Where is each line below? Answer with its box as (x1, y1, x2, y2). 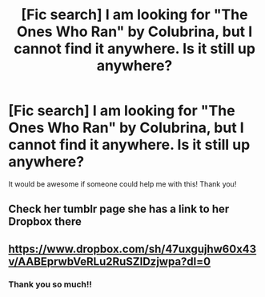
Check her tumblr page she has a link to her (8, 203, 230, 216)
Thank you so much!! (8, 279, 92, 290)
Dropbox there (8, 215, 82, 229)
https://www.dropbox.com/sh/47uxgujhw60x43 (8, 242, 257, 255)
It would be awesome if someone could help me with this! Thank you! (8, 179, 237, 189)
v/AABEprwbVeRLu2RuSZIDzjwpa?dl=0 (8, 255, 211, 268)
